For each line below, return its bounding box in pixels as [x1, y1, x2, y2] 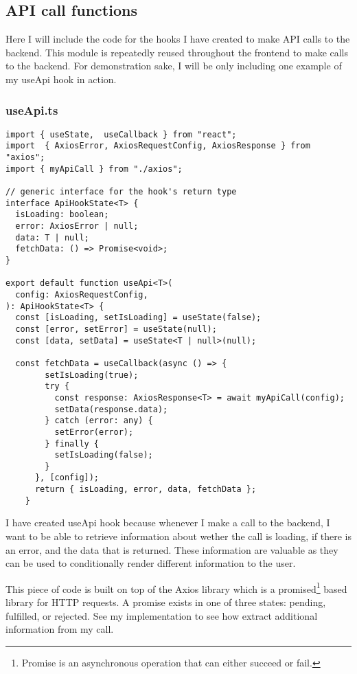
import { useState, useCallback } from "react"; [5, 129, 237, 139]
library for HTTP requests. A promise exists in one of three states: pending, [5, 595, 326, 609]
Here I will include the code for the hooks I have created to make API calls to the [5, 32, 350, 46]
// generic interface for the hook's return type [5, 187, 237, 197]
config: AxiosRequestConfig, [15, 289, 148, 300]
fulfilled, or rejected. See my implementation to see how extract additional [5, 608, 318, 622]
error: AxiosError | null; [15, 221, 139, 232]
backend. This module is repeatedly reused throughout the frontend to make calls [5, 45, 349, 59]
